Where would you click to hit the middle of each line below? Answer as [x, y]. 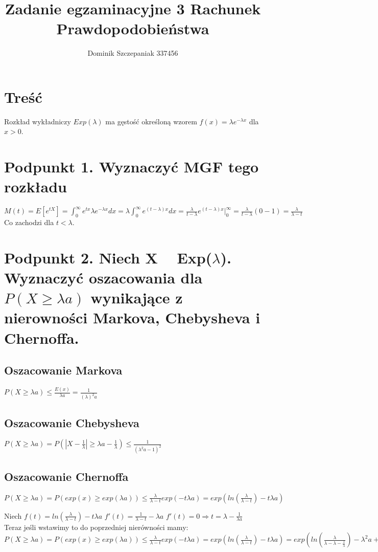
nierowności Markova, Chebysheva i [132, 317]
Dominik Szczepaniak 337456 [133, 53]
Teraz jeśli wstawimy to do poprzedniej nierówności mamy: [96, 527]
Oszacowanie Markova [63, 370]
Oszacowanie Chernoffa [66, 476]
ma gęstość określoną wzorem [151, 121]
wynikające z [137, 297]
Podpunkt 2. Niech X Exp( [108, 257]
